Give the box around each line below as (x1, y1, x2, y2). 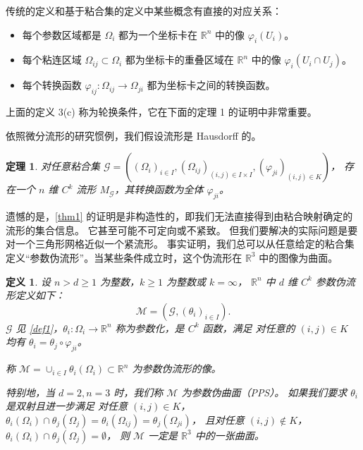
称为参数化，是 (115, 320, 185, 335)
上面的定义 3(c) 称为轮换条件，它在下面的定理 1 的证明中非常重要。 (6, 104, 317, 119)
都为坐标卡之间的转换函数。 (147, 78, 276, 92)
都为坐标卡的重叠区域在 (125, 52, 234, 67)
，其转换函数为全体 (114, 182, 204, 197)
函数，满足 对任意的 (202, 320, 295, 335)
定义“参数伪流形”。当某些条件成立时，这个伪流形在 (6, 250, 242, 264)
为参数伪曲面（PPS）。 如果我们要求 (181, 384, 347, 399)
